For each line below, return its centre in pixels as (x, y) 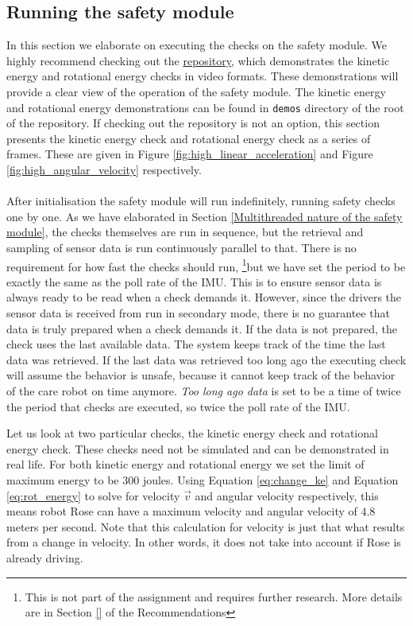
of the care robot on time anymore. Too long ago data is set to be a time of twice (204, 390)
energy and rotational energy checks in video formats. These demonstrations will (203, 76)
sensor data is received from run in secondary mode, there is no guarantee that (198, 313)
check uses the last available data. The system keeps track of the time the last (196, 344)
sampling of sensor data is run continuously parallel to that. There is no (181, 247)
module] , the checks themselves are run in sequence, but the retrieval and (185, 232)
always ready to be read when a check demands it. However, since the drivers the (204, 297)
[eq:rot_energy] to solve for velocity (93, 495)
